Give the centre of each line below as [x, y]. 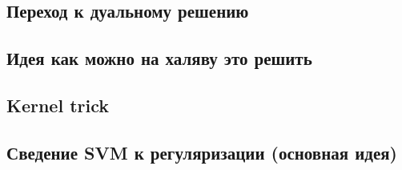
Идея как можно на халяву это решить [159, 58]
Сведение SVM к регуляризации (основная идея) [202, 152]
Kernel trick [58, 105]
